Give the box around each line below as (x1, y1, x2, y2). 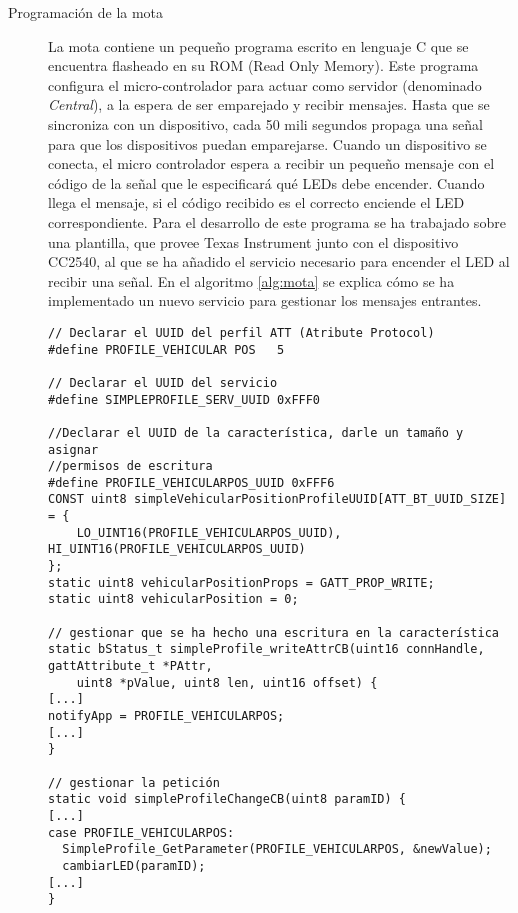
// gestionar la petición (48, 775, 220, 790)
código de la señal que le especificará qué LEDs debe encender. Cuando (48, 172, 485, 193)
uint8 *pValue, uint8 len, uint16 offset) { (76, 675, 378, 690)
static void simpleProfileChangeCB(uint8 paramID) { (48, 792, 406, 807)
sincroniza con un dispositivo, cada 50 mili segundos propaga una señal (48, 113, 483, 134)
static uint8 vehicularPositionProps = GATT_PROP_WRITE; (48, 575, 435, 590)
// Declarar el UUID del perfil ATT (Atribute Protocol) (48, 325, 435, 340)
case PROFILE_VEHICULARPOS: (48, 825, 235, 840)
